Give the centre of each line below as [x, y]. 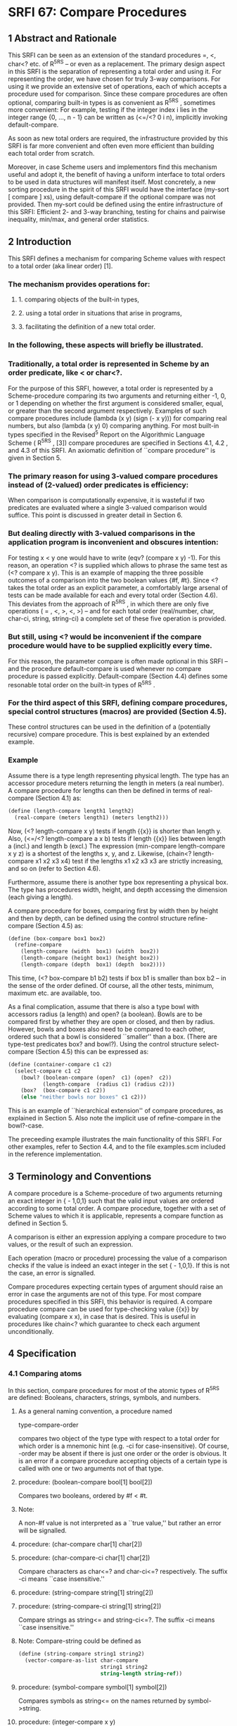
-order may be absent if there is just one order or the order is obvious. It [122, 1453]
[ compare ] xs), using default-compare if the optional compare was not [112, 197]
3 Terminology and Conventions [80, 1176]
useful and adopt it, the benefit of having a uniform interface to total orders [117, 175]
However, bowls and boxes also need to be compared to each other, [107, 1029]
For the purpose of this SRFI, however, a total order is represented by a [111, 388]
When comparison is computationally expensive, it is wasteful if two [106, 500]
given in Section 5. [35, 458]
